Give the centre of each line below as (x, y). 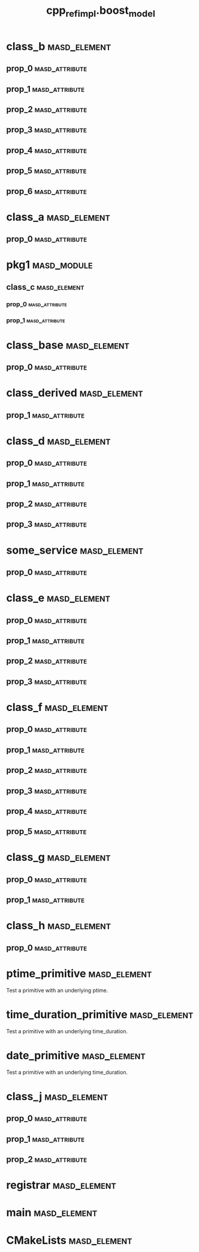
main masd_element (52, 1213)
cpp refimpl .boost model (101, 11)
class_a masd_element (58, 217)
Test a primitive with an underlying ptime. (57, 990)
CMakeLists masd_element (69, 1240)
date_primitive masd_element (76, 1055)
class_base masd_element (68, 345)
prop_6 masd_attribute (46, 191)
